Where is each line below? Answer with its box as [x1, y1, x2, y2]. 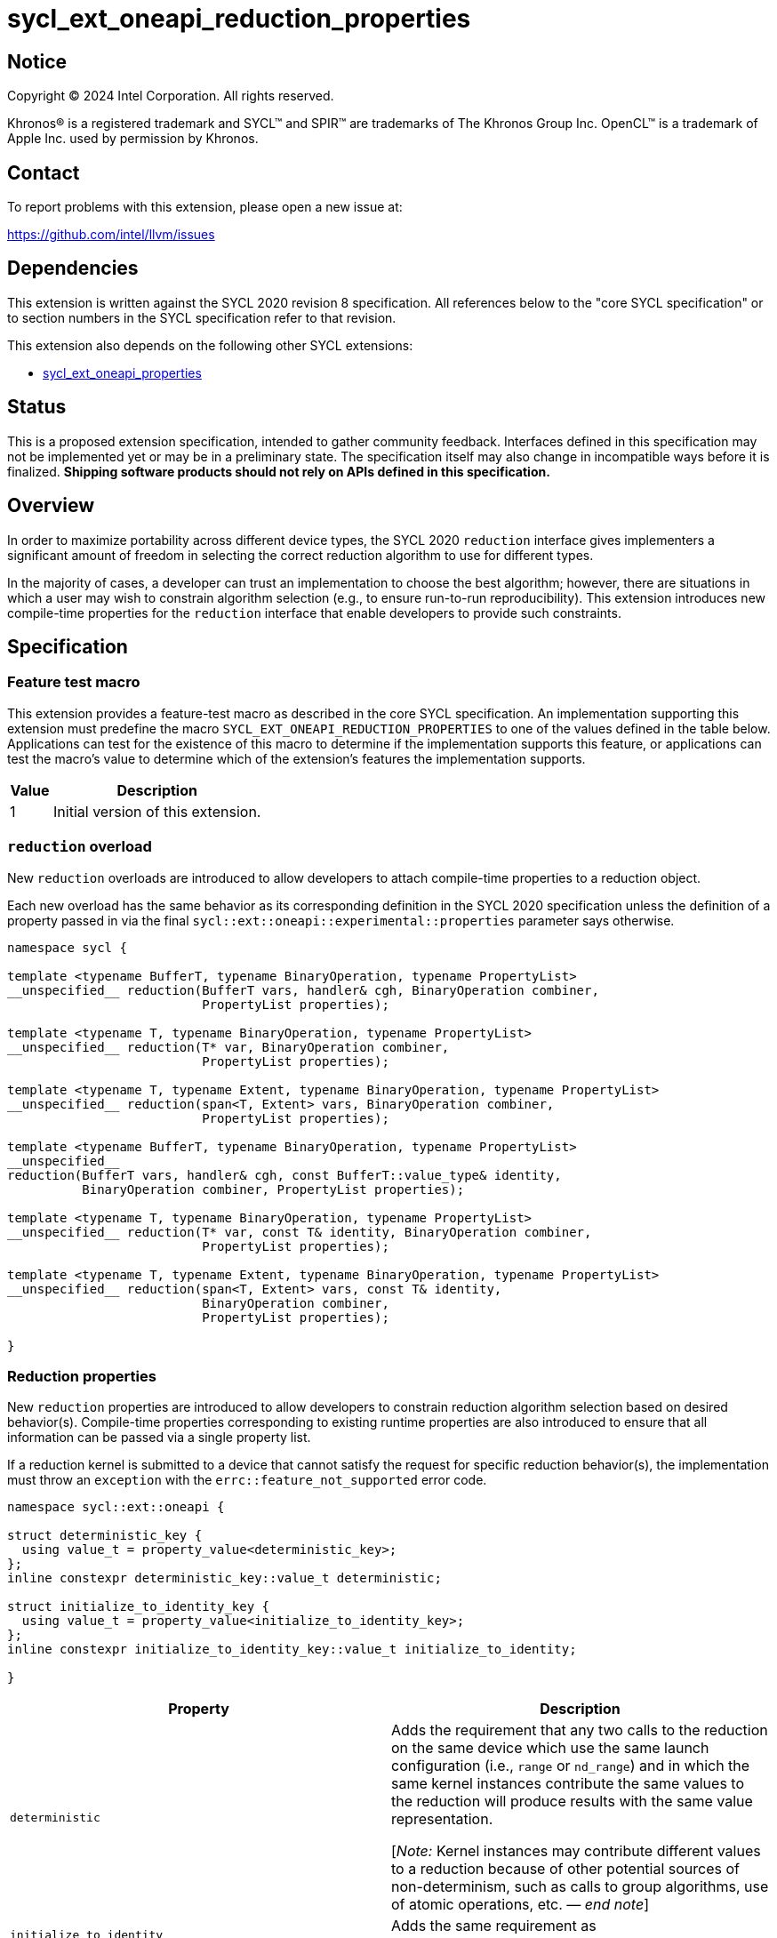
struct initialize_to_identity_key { [7, 1599, 270, 1614]
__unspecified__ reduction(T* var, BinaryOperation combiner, [7, 1039, 450, 1054]
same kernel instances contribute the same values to [391, 1774, 745, 1793]
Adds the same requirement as [391, 1917, 597, 1935]
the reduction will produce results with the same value [391, 1792, 753, 1811]
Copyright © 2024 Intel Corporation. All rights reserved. [7, 88, 334, 104]
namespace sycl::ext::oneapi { [7, 1500, 225, 1515]
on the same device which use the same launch [391, 1739, 709, 1758]
